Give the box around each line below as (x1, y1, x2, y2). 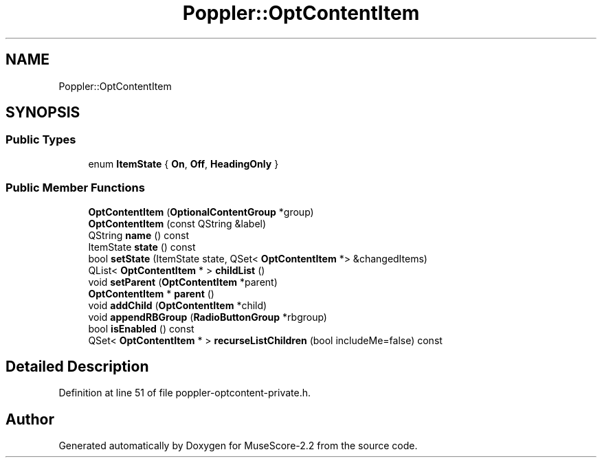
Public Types (5, 133, 76, 147)
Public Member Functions (5, 181, 145, 195)
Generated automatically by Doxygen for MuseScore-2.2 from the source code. (58, 440, 418, 452)
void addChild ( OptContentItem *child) (88, 299, 267, 311)
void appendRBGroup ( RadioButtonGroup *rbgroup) (88, 310, 327, 323)
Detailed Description (5, 357, 149, 375)
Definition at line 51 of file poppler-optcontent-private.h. (58, 387, 311, 399)
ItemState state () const (88, 240, 196, 253)
